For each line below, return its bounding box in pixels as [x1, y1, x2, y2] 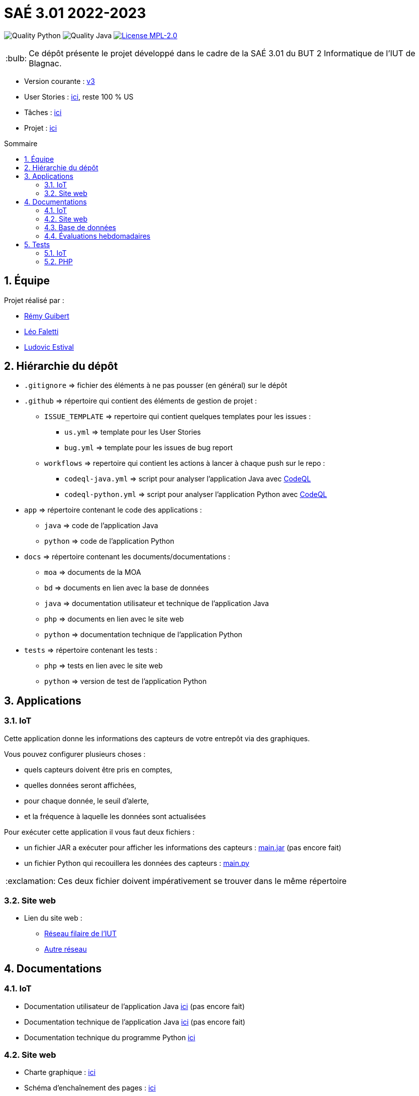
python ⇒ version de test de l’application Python [44, 677, 207, 686]
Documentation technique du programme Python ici [24, 1033, 195, 1042]
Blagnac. [29, 58, 62, 68]
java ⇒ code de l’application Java [44, 521, 158, 530]
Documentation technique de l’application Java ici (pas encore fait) [24, 1017, 246, 1026]
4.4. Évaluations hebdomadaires [44, 231, 151, 240]
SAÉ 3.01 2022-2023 [4, 5, 146, 22]
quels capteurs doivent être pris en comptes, [24, 765, 172, 774]
